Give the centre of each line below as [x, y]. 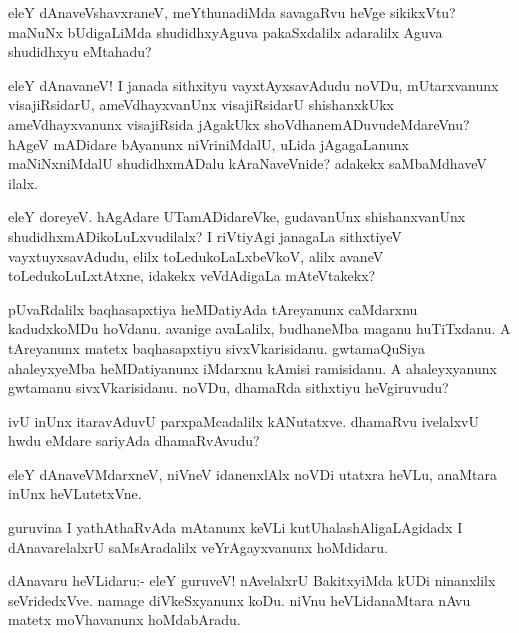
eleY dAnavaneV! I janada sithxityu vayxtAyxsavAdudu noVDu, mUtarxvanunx [253, 84]
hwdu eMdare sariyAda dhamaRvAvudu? [134, 440]
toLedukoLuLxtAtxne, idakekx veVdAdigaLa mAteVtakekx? [192, 275]
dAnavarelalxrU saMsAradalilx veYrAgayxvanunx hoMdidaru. [198, 546]
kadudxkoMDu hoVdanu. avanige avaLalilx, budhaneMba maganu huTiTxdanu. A [259, 328]
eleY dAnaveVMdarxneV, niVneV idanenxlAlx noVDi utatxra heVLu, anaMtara [253, 473]
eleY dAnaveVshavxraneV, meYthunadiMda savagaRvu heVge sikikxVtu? [232, 12]
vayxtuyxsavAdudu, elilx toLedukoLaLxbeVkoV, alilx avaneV [196, 255]
